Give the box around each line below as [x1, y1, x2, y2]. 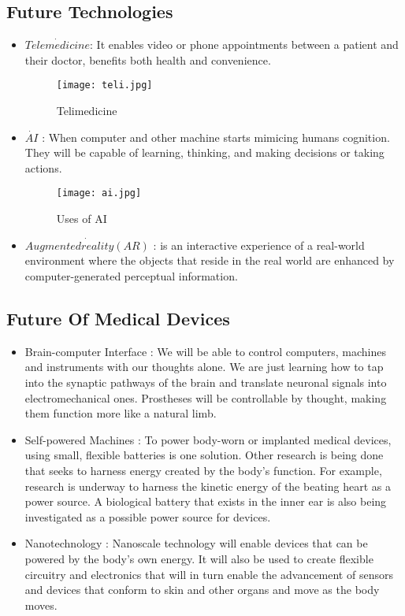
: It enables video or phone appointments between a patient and [90, 36, 399, 53]
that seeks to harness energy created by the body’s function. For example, [24, 462, 382, 479]
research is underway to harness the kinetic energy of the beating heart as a [24, 477, 391, 494]
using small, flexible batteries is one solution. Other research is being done [24, 447, 384, 463]
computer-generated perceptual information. [24, 268, 238, 284]
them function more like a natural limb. [24, 405, 217, 421]
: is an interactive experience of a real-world [153, 236, 365, 253]
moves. [24, 596, 58, 613]
